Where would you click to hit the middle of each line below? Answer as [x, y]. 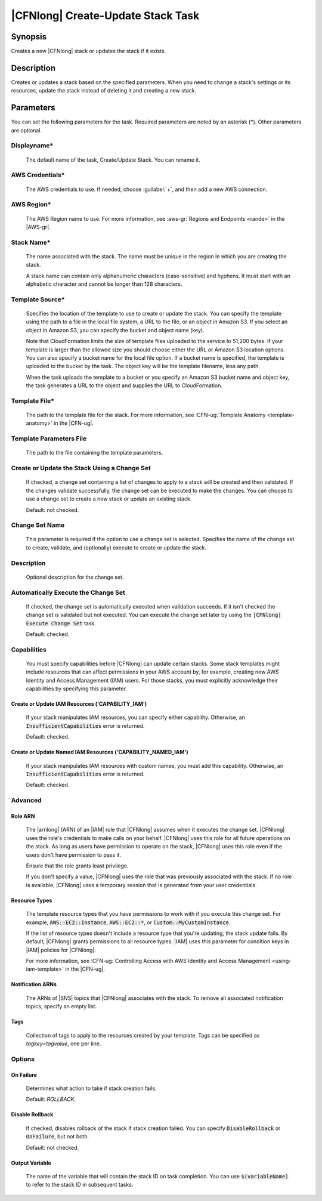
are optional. [26, 130]
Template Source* [38, 300]
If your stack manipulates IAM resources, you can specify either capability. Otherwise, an [136, 717]
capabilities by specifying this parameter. [77, 689]
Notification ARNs [34, 984]
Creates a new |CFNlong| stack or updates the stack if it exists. [89, 51]
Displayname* [32, 146]
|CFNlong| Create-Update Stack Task [105, 16]
